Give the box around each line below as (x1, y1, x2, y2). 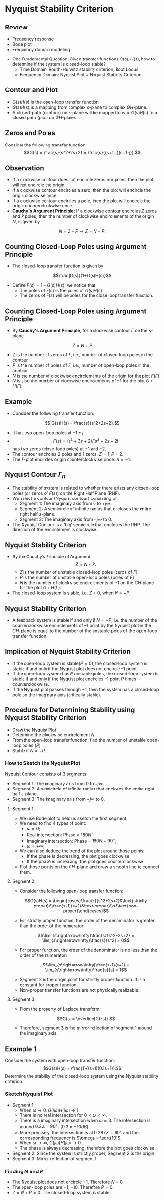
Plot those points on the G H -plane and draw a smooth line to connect (19, 864, 160, 870)
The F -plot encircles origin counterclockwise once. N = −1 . (12, 456, 131, 462)
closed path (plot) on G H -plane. (12, 115, 77, 120)
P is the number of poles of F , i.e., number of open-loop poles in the (12, 362, 150, 368)
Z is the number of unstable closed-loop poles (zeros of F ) (19, 569, 138, 575)
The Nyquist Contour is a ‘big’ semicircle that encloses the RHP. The (12, 521, 150, 527)
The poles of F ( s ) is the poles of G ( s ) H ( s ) (19, 288, 103, 293)
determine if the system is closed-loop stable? (12, 61, 106, 67)
